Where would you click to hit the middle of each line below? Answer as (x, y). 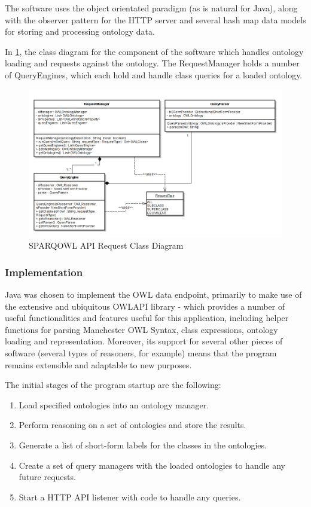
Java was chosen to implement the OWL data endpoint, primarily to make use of (153, 294)
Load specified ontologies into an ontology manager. (114, 404)
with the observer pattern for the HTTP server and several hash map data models (155, 19)
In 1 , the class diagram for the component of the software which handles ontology (154, 51)
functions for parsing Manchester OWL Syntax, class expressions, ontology (141, 329)
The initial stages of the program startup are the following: (113, 385)
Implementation (44, 272)
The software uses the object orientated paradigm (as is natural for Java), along (151, 8)
